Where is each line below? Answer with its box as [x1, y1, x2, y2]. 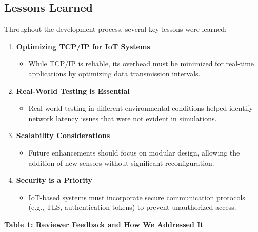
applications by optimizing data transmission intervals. [28, 68, 201, 79]
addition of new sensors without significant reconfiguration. [28, 157, 214, 168]
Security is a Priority [16, 175, 92, 185]
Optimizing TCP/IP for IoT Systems [16, 41, 150, 51]
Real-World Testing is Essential [16, 85, 130, 96]
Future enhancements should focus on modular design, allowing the [28, 147, 240, 158]
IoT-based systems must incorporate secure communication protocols [28, 191, 245, 202]
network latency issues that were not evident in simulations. [28, 112, 217, 123]
